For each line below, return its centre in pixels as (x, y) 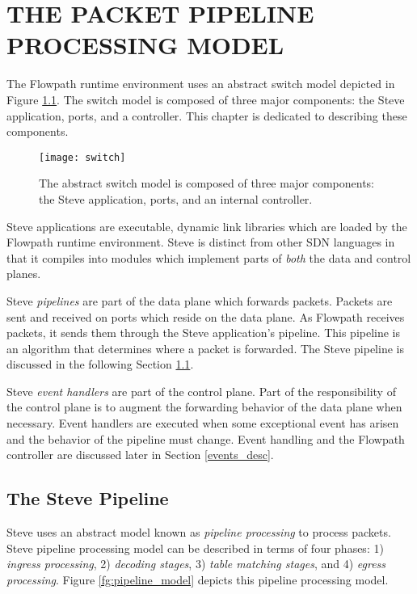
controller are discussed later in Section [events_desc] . (140, 455)
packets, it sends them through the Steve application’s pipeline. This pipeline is (204, 333)
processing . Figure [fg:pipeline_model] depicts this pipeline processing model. (198, 579)
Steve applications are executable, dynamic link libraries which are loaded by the (207, 226)
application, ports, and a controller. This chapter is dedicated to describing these (207, 115)
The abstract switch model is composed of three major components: (207, 183)
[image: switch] (82, 157)
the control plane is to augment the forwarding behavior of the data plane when (204, 407)
